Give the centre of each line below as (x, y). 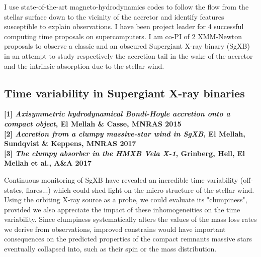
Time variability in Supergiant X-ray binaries (124, 93)
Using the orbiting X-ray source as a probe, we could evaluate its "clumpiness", (126, 200)
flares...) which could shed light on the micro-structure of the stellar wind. (140, 189)
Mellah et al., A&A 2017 (48, 163)
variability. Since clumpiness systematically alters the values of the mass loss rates (130, 219)
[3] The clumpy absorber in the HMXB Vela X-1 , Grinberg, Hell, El (124, 153)
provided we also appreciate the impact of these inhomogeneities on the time (122, 209)
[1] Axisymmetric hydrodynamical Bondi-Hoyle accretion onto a (117, 114)
